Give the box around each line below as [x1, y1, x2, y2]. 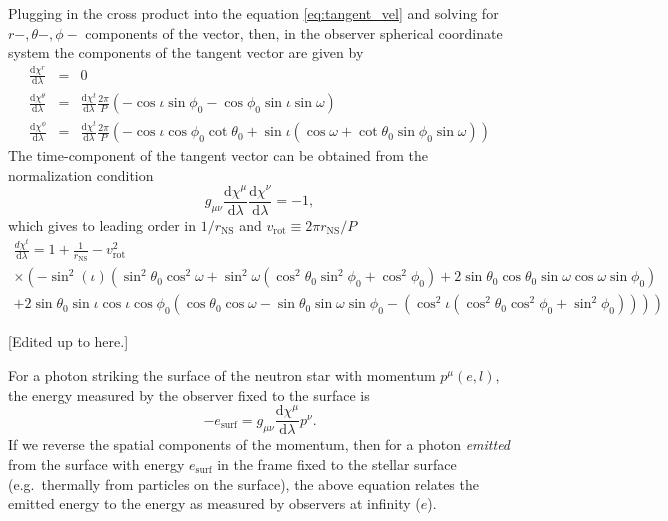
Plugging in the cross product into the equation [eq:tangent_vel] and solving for [8, 3, 499, 23]
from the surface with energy [8, 453, 185, 474]
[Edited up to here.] [8, 331, 129, 352]
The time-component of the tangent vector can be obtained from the [8, 145, 429, 166]
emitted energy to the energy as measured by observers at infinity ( [8, 493, 421, 514]
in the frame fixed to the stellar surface [217, 453, 457, 474]
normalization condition [8, 164, 154, 185]
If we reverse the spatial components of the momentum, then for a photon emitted [8, 434, 511, 455]
